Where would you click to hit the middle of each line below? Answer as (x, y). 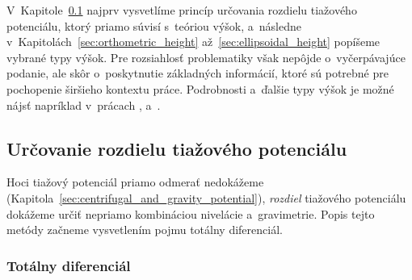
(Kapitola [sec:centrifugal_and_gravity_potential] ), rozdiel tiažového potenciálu (206, 197)
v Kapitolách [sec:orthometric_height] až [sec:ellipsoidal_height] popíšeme (193, 42)
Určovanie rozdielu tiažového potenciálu (177, 148)
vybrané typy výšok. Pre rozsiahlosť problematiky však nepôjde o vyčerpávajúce (206, 57)
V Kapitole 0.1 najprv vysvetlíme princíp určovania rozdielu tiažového (182, 10)
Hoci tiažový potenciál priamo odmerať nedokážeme (135, 182)
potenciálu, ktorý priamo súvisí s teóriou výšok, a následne (154, 25)
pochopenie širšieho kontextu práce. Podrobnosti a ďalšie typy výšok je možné (200, 88)
